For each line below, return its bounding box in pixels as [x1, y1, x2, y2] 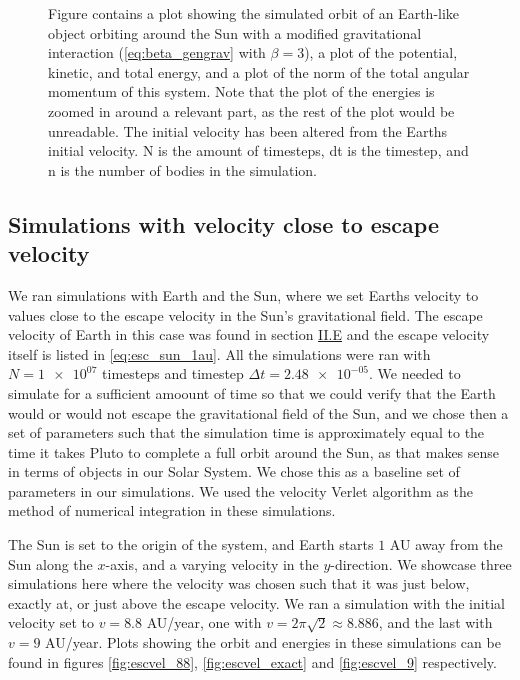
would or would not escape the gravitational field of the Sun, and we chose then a [8, 402, 509, 423]
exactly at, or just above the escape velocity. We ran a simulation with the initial [8, 592, 505, 613]
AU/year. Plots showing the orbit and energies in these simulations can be [45, 632, 501, 653]
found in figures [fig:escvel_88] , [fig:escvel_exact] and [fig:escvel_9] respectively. [8, 651, 497, 672]
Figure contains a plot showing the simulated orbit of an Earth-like [48, 3, 460, 23]
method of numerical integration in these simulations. [8, 500, 336, 521]
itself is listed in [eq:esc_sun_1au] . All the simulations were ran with [8, 343, 431, 364]
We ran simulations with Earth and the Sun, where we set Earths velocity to [8, 284, 479, 305]
